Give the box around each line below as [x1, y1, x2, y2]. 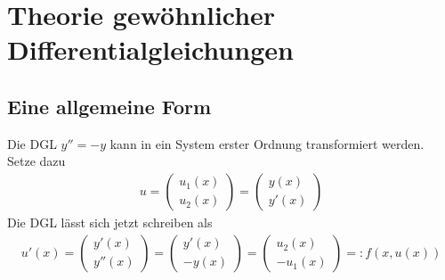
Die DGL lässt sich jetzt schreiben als [7, 212, 213, 231]
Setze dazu [7, 152, 66, 170]
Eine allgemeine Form [7, 92, 212, 119]
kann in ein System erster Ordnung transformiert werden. [109, 134, 425, 152]
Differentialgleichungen [7, 31, 294, 68]
